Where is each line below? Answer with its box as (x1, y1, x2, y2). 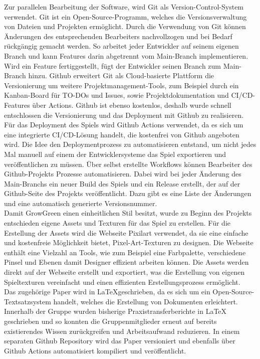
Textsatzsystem (4, 296, 51, 306)
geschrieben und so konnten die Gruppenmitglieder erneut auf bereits (4, 316, 217, 326)
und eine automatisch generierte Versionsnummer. (4, 198, 157, 208)
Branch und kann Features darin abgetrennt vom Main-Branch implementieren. (4, 50, 248, 61)
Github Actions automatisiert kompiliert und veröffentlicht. (4, 345, 186, 355)
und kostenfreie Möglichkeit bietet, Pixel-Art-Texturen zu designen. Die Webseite (4, 237, 253, 248)
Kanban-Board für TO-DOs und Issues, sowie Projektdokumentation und (4, 90, 229, 100)
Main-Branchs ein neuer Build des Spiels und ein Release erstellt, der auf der (4, 178, 240, 189)
